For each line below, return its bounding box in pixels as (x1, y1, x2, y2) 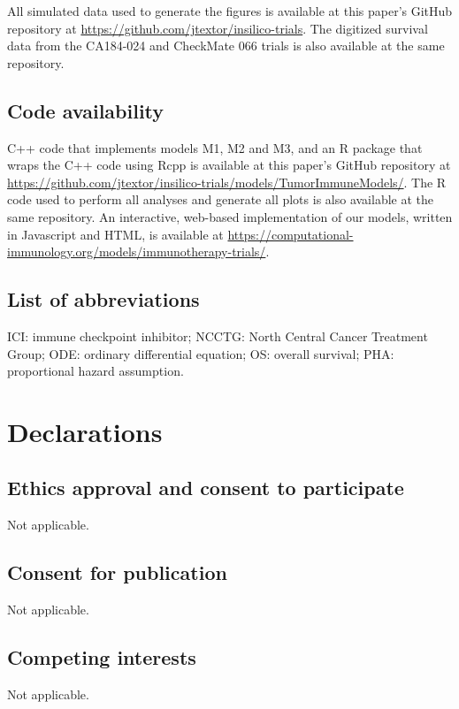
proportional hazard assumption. (7, 362, 184, 380)
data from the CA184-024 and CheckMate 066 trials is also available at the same (7, 36, 445, 55)
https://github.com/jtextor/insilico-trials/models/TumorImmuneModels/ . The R (7, 172, 447, 191)
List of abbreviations (7, 286, 200, 313)
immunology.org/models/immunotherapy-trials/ (7, 242, 266, 261)
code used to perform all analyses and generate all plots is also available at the (7, 190, 433, 209)
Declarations (7, 413, 163, 449)
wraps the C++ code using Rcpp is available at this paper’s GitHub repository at (7, 156, 451, 174)
